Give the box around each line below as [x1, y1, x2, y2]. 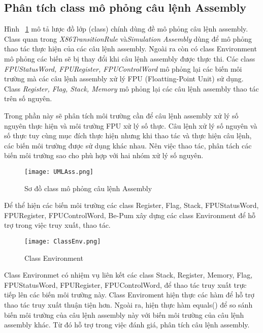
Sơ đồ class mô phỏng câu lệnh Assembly [24, 183, 152, 193]
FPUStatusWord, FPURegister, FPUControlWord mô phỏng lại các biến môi [4, 63, 242, 74]
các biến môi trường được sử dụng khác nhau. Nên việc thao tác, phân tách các [4, 140, 252, 150]
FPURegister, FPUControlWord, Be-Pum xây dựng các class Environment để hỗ [4, 209, 256, 220]
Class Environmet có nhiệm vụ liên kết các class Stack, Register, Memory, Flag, [4, 269, 253, 280]
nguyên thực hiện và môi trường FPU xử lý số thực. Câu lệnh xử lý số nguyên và [4, 120, 257, 131]
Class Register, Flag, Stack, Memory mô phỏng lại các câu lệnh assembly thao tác [4, 83, 259, 94]
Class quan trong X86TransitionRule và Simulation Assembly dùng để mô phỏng [4, 33, 252, 44]
